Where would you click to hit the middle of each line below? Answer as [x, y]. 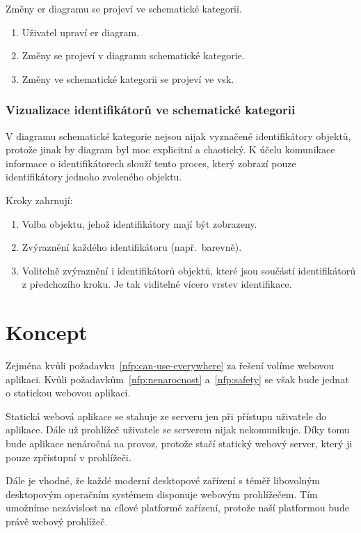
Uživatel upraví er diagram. [80, 32]
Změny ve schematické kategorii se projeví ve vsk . [128, 78]
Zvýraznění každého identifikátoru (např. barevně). [132, 247]
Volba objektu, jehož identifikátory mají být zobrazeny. [139, 223]
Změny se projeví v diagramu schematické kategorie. [133, 55]
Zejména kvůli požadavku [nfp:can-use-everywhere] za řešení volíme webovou [170, 365]
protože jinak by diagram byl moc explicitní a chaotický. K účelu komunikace [170, 149]
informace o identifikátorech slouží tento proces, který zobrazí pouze [151, 163]
